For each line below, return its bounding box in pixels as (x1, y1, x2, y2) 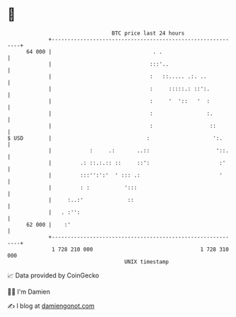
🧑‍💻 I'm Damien (7, 287, 51, 296)
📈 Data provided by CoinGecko (7, 271, 100, 280)
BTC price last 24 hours (112, 30, 185, 37)
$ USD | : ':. (7, 134, 223, 142)
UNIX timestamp (124, 258, 170, 265)
